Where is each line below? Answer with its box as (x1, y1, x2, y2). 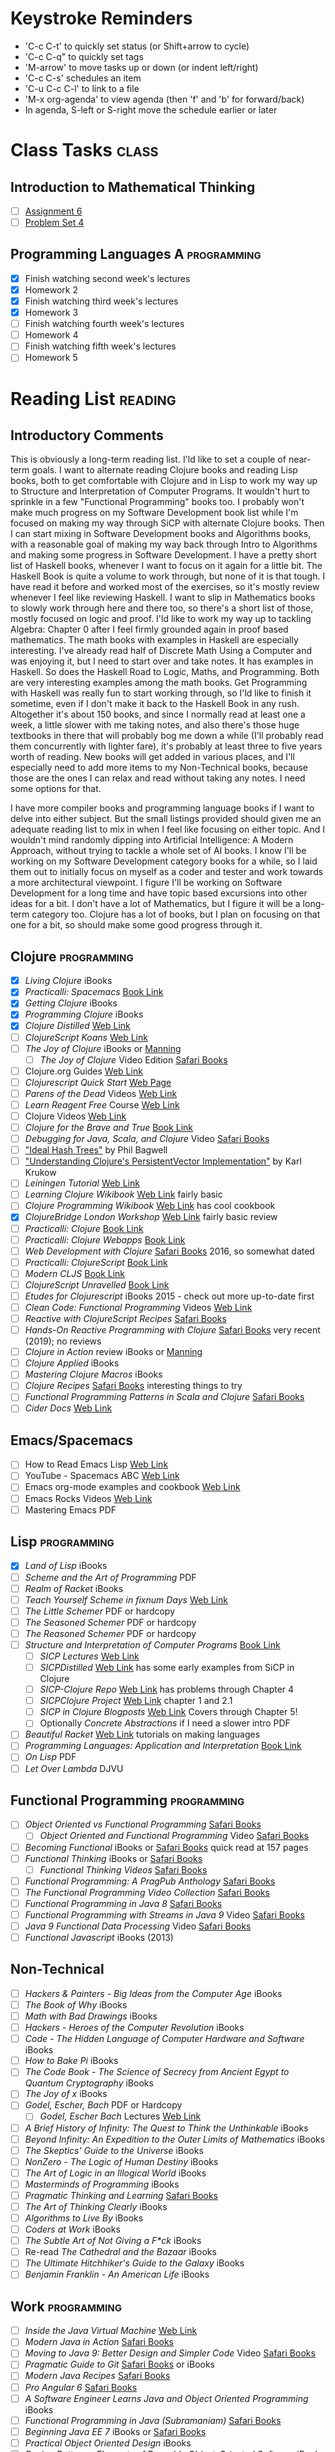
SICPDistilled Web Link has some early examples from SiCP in (39, 1662, 295, 1673)
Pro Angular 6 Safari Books (24, 2381, 138, 2393)
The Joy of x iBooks (24, 2088, 108, 2100)
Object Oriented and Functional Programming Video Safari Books (39, 1830, 309, 1842)
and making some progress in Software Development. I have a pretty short (10, 549, 317, 561)
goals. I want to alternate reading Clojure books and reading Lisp (31, 464, 298, 476)
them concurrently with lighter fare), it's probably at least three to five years (10, 740, 323, 752)
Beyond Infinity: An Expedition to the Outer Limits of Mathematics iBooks (24, 2133, 326, 2145)
